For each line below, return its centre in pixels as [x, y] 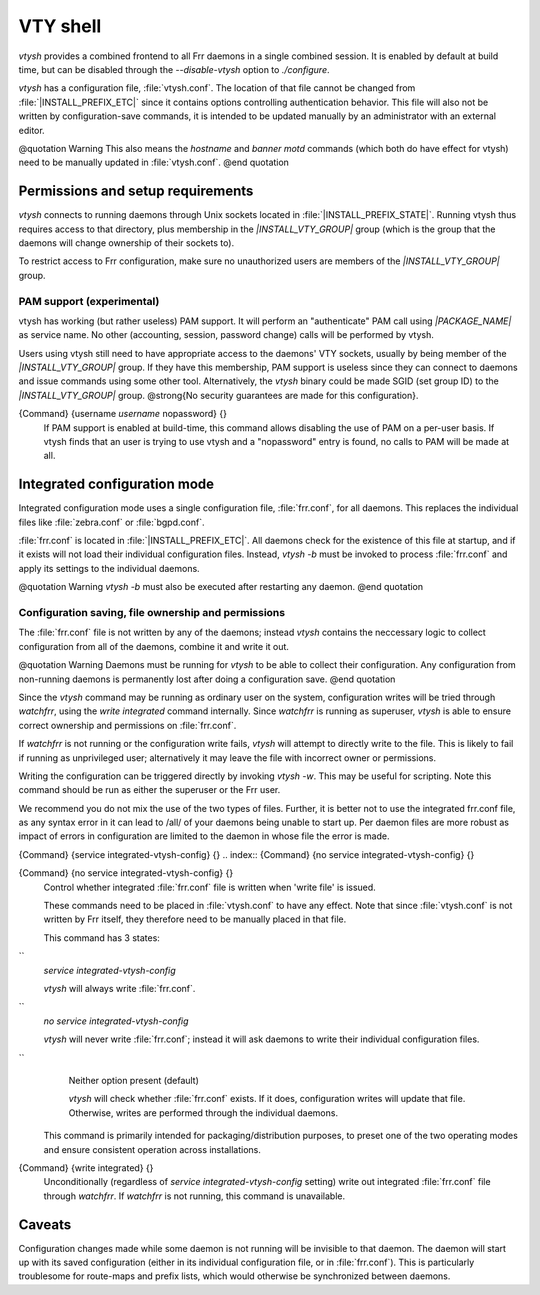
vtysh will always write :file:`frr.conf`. [119, 988]
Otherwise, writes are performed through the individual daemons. [203, 1112]
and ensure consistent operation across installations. [152, 1149]
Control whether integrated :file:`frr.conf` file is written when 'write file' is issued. [210, 887]
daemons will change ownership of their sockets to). [126, 242]
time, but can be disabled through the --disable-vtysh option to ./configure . [174, 69]
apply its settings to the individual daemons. [109, 568]
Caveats [45, 1224]
